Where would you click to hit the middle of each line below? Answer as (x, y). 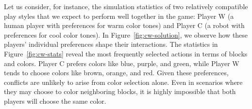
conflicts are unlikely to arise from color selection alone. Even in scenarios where (123, 82)
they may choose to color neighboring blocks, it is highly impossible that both (120, 91)
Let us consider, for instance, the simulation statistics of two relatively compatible (126, 6)
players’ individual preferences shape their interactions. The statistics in (111, 44)
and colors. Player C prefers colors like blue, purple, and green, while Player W (122, 63)
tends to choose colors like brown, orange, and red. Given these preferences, (116, 73)
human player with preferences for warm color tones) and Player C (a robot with (124, 25)
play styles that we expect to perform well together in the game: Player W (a (119, 16)
